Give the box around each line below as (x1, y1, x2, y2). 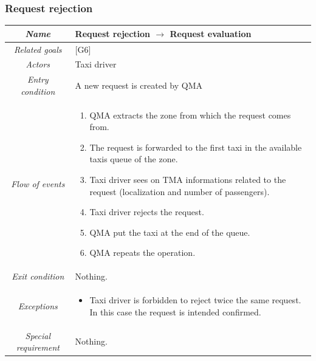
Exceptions (18, 299, 58, 312)
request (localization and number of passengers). (89, 185, 270, 198)
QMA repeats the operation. (89, 246, 196, 259)
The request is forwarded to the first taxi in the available (89, 140, 302, 153)
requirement (16, 341, 60, 354)
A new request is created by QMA (75, 79, 203, 92)
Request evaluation (170, 27, 252, 40)
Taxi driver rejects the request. (89, 205, 204, 218)
